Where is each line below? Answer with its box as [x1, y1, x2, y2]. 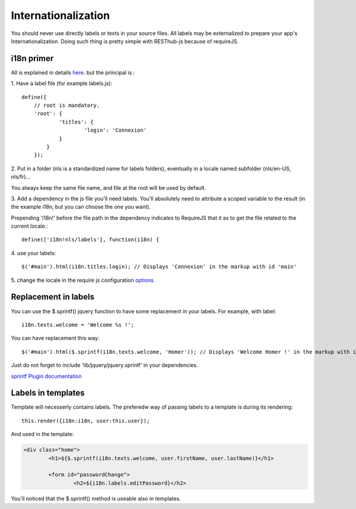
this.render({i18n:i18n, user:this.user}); [21, 417, 150, 424]
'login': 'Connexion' [84, 127, 147, 133]
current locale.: [11, 222, 49, 230]
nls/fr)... [11, 173, 31, 180]
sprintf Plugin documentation [11, 373, 82, 380]
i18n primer [11, 53, 54, 63]
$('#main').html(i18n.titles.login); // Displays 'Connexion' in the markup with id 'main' [21, 263, 297, 270]
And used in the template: [11, 431, 74, 438]
